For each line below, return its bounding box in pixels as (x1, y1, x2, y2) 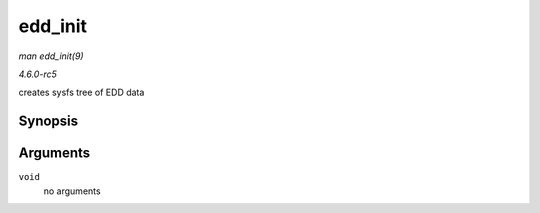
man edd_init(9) (18, 50, 84, 62)
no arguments (43, 185, 101, 197)
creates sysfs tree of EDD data (18, 86, 145, 99)
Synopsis (18, 113, 79, 130)
